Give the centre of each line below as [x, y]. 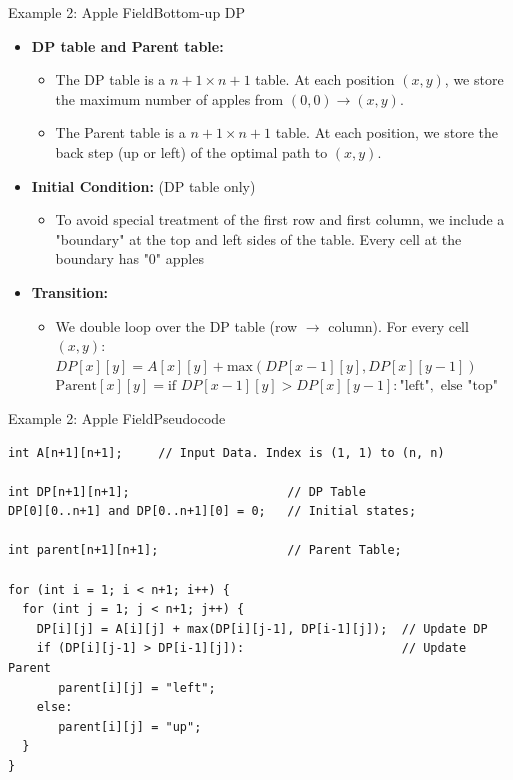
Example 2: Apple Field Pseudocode [117, 417]
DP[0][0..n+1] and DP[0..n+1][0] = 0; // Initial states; [212, 511]
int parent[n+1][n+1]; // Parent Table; [205, 550]
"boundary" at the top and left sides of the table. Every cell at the [258, 238]
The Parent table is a [120, 132]
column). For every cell [398, 325]
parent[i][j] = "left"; [137, 687]
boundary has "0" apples [129, 258]
